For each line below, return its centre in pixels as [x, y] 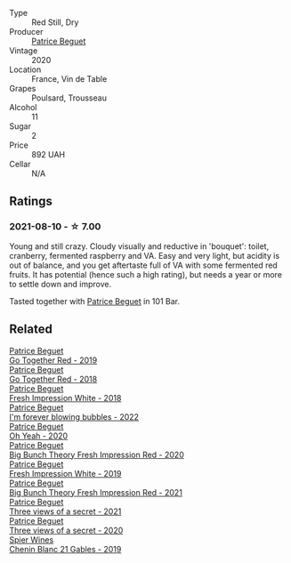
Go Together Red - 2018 [53, 379]
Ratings [31, 201]
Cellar [20, 164]
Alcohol [23, 107]
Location [25, 69]
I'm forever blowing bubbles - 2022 [74, 416]
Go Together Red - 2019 [53, 360]
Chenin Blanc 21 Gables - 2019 [65, 549]
